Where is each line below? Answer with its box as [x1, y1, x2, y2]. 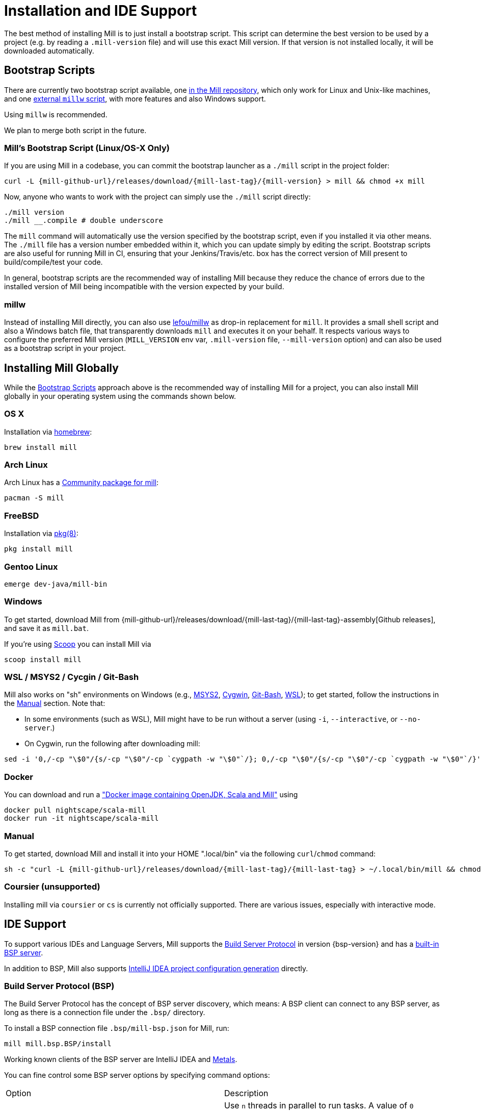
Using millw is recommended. [4, 110, 108, 119]
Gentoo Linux [4, 561, 58, 572]
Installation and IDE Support [4, 2, 197, 19]
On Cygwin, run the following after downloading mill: [24, 739, 200, 748]
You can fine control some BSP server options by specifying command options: [4, 1071, 270, 1080]
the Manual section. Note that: [4, 699, 105, 708]
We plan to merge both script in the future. [4, 125, 147, 135]
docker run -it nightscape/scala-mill [4, 814, 159, 823]
